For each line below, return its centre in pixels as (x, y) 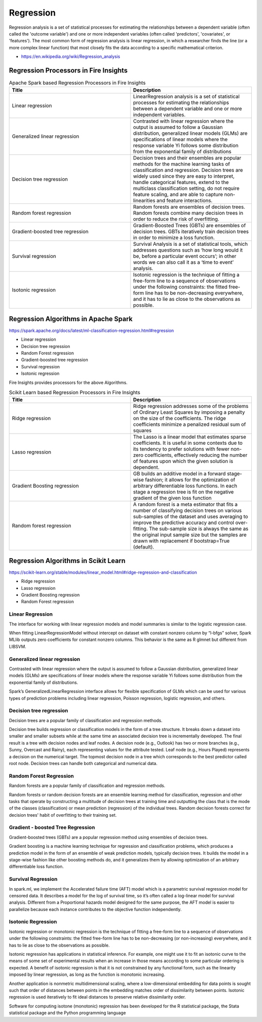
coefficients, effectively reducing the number (196, 455)
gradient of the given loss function (172, 498)
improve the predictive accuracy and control (184, 523)
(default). (144, 547)
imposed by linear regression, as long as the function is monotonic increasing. (87, 975)
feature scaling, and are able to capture (178, 195)
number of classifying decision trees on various (188, 511)
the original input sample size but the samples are (190, 535)
